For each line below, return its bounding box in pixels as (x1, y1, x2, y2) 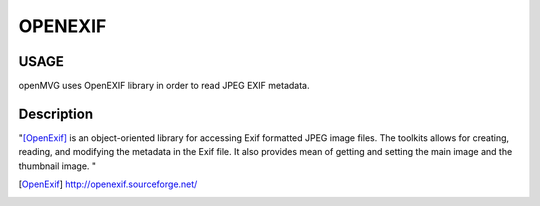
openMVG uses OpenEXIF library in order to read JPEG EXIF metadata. (18, 80, 310, 92)
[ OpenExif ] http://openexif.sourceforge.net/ (18, 178, 198, 190)
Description (18, 105, 94, 122)
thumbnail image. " (18, 160, 97, 172)
